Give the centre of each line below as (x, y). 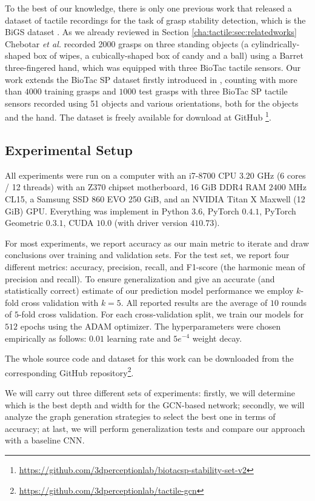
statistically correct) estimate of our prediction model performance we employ (149, 290)
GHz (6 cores (281, 175)
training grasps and (80, 91)
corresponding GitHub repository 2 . (69, 371)
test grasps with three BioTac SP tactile (213, 91)
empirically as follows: (46, 338)
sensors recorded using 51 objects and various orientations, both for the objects (152, 103)
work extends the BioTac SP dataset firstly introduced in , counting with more (151, 79)
